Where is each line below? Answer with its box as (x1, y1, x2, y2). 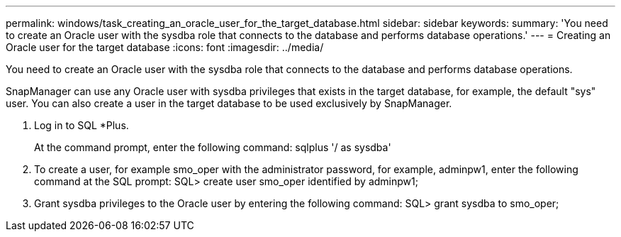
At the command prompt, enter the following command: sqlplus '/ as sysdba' (34, 141, 391, 153)
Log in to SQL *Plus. (34, 119, 129, 131)
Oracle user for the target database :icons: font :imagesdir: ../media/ (6, 41, 324, 53)
